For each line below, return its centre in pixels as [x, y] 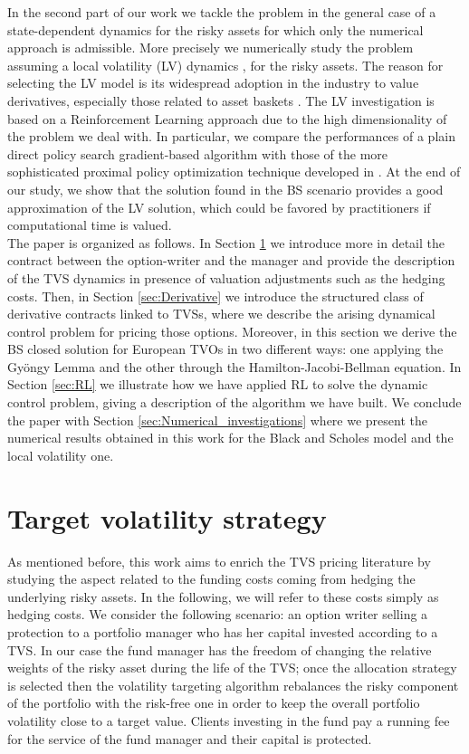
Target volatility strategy [167, 517]
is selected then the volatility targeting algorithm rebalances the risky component [233, 685]
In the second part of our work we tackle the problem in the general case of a [222, 12]
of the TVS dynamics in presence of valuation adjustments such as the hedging [226, 277]
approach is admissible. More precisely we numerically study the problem [211, 48]
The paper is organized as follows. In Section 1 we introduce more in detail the [226, 242]
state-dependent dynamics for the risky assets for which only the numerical [215, 29]
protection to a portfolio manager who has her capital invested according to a [223, 631]
